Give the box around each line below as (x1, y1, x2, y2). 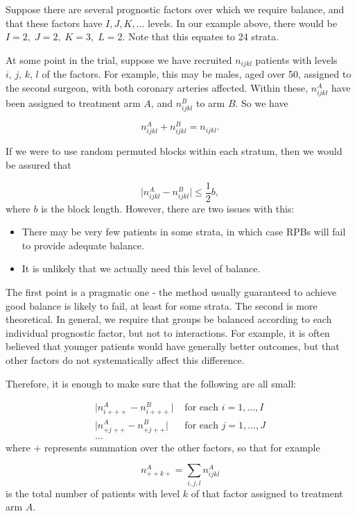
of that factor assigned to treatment (191, 485, 343, 500)
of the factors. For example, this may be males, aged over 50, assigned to (42, 67, 351, 81)
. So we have (235, 95, 288, 110)
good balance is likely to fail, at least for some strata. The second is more (6, 298, 317, 313)
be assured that (6, 157, 71, 172)
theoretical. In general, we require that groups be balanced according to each (6, 312, 332, 326)
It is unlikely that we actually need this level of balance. (21, 261, 261, 276)
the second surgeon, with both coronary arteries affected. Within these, (6, 80, 308, 94)
